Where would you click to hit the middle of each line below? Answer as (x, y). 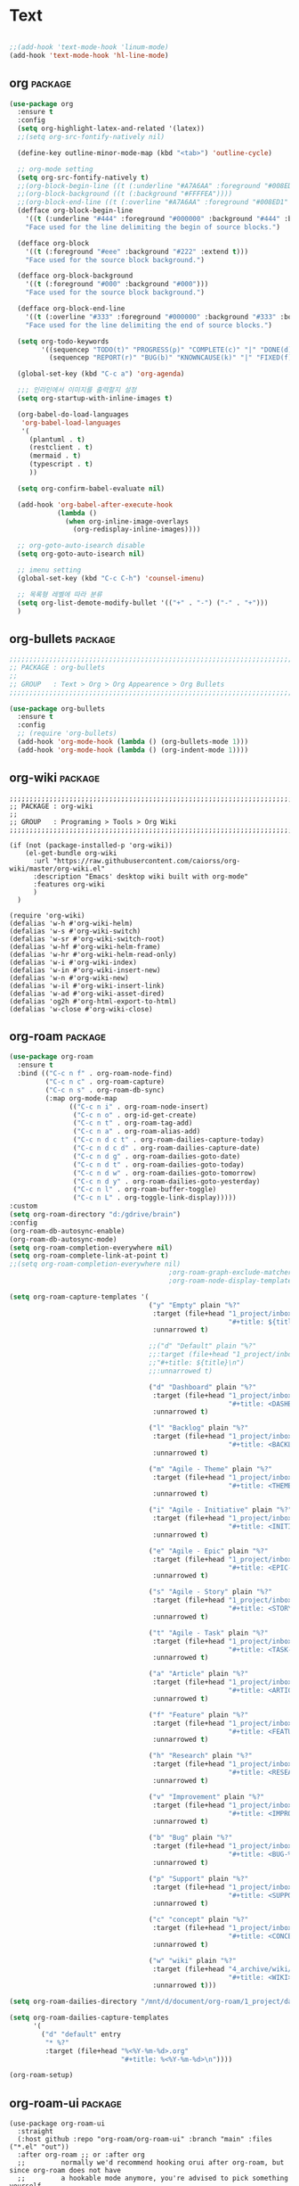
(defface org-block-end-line (71, 309)
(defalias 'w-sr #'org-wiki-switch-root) (87, 939)
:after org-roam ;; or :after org (81, 2155)
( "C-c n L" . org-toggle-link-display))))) (155, 1198)
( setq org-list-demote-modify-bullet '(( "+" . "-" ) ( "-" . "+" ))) (143, 603)
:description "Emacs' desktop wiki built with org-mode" (141, 876)
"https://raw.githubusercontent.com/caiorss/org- (147, 861)
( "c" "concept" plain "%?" (198, 1920)
